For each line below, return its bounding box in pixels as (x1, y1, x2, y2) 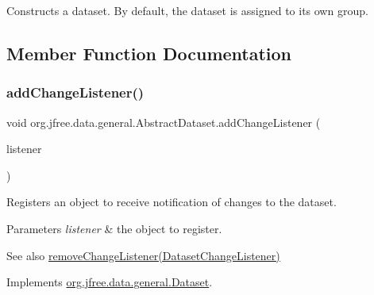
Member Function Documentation (6, 40, 292, 65)
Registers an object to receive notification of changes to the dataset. (6, 193, 337, 210)
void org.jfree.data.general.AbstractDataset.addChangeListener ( (6, 113, 321, 130)
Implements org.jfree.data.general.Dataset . (6, 274, 213, 290)
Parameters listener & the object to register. (6, 220, 222, 236)
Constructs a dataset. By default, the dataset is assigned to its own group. (6, 2, 368, 18)
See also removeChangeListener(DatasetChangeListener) (6, 247, 280, 263)
